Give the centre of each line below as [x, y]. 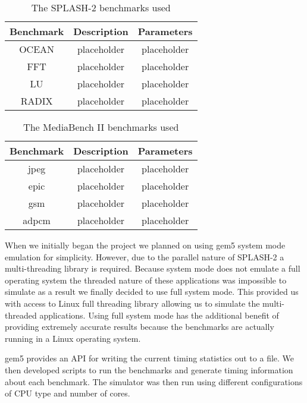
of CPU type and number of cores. [68, 393]
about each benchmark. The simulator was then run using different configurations [154, 381]
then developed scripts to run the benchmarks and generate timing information [149, 369]
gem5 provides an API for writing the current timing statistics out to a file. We [150, 358]
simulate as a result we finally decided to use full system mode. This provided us [152, 292]
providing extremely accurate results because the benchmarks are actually [140, 327]
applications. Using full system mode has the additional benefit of [159, 315]
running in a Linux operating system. [73, 338]
